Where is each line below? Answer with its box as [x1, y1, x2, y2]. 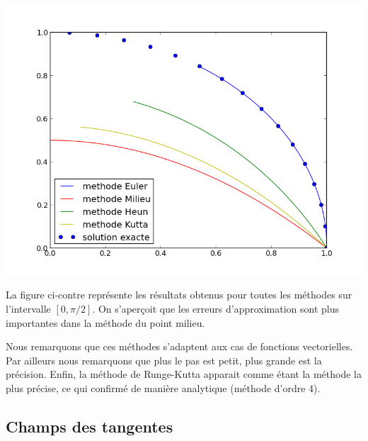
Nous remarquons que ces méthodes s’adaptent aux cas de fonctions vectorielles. [6, 339, 353, 354]
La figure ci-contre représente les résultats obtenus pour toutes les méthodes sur [6, 287, 352, 302]
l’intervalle [6, 301, 51, 316]
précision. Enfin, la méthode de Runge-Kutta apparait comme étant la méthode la [6, 367, 362, 381]
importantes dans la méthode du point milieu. [6, 315, 205, 330]
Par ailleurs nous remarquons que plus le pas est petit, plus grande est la [6, 352, 322, 367]
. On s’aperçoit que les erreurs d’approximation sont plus [92, 301, 340, 316]
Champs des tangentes [6, 415, 173, 437]
